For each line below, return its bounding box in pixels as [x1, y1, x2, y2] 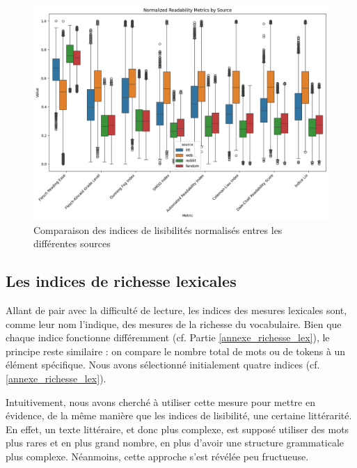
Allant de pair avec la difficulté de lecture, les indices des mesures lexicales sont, [6, 303, 347, 318]
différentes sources [33, 236, 111, 251]
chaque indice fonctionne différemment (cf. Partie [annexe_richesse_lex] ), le [6, 330, 330, 345]
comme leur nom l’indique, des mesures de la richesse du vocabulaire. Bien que [6, 316, 342, 331]
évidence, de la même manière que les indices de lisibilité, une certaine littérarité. [6, 408, 352, 423]
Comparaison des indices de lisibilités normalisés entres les [33, 222, 283, 237]
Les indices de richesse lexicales [6, 270, 237, 292]
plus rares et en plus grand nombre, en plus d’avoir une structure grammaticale [6, 435, 344, 450]
